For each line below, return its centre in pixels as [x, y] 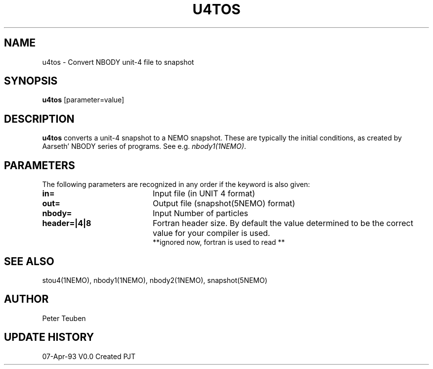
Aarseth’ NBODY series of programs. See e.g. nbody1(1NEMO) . [144, 146]
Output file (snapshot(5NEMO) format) [224, 204]
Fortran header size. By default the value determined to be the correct [283, 223]
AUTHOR [26, 299]
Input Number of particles [200, 213]
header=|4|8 [67, 223]
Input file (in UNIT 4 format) [204, 194]
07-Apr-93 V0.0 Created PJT [89, 356]
